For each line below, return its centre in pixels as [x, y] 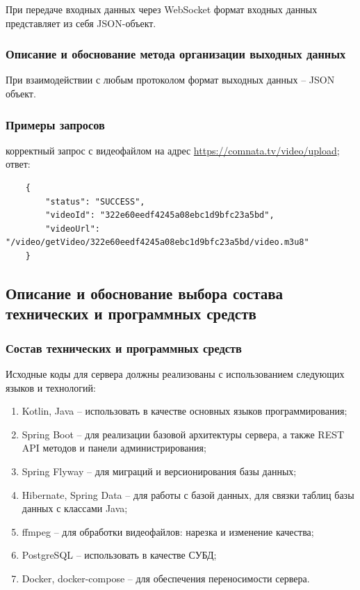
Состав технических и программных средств [124, 348]
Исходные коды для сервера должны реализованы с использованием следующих [175, 373]
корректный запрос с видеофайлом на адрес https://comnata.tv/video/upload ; [173, 150]
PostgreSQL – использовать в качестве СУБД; [119, 555]
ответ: [18, 164]
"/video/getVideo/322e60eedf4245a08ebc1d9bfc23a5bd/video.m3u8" [157, 242]
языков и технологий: [51, 387]
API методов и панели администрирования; [114, 448]
